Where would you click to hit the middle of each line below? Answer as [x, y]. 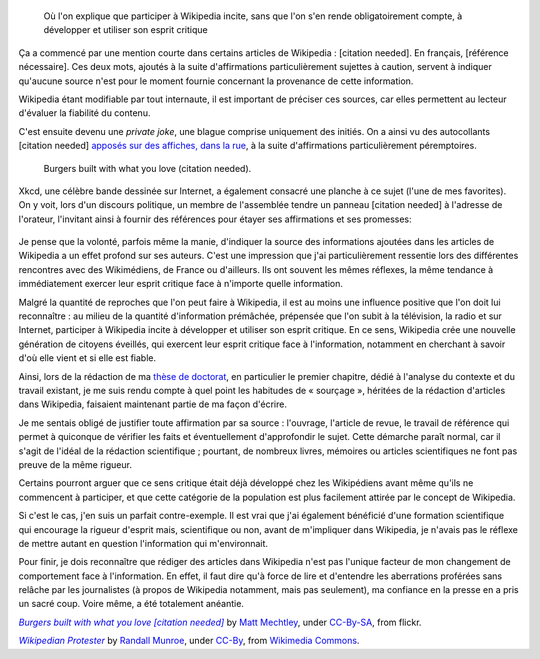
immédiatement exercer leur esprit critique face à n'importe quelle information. [181, 284]
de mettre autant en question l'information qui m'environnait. [143, 543]
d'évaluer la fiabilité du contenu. [84, 113]
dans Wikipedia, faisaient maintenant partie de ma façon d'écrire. [152, 404]
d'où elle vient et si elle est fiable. [87, 358]
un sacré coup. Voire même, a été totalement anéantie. [131, 604]
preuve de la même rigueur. [75, 464]
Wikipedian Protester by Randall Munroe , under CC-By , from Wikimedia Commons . [189, 641]
